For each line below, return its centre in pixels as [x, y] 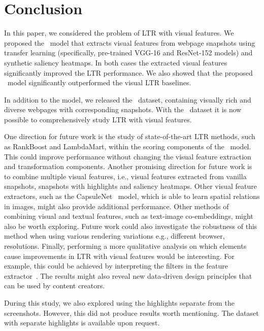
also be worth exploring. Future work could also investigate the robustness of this [131, 226]
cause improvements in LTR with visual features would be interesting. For [119, 256]
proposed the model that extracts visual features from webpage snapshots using [130, 42]
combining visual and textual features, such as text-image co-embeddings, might [129, 216]
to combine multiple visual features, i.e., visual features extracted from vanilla [125, 176]
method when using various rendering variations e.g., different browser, [114, 236]
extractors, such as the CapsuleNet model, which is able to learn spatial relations [132, 196]
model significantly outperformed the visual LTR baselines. [99, 82]
